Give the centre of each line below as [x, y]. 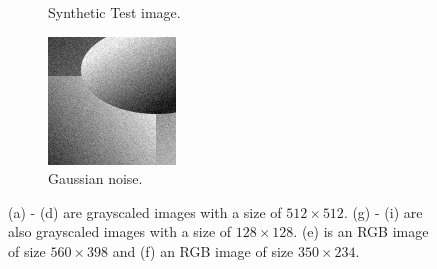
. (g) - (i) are [383, 211]
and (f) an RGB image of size [203, 250]
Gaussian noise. [95, 178]
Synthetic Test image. [114, 12]
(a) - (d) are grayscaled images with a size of [145, 211]
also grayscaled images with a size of [120, 231]
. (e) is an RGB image [361, 231]
